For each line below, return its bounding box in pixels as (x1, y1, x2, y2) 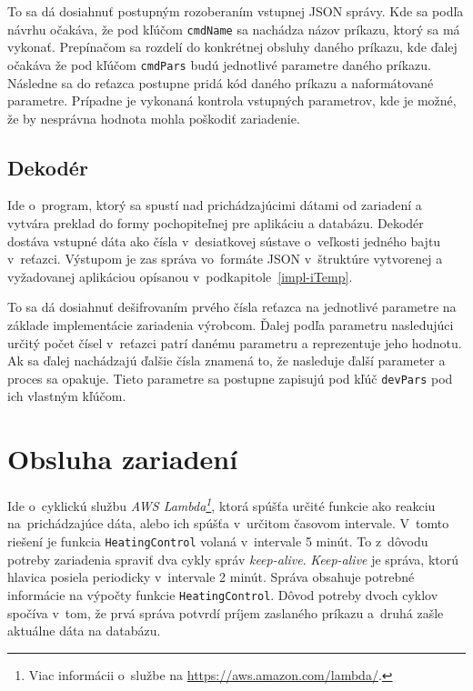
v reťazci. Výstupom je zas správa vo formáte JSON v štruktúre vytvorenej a (7, 249, 443, 268)
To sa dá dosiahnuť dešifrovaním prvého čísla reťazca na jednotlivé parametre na (7, 297, 457, 316)
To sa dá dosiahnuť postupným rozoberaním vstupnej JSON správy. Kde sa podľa (7, 2, 464, 20)
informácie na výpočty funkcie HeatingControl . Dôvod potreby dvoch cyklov (7, 585, 438, 604)
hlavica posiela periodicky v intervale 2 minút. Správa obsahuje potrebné (7, 567, 415, 586)
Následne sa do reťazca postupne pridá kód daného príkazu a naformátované (7, 73, 434, 92)
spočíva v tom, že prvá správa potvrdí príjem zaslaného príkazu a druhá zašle (7, 603, 444, 622)
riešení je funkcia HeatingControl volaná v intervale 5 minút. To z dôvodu (7, 532, 428, 551)
